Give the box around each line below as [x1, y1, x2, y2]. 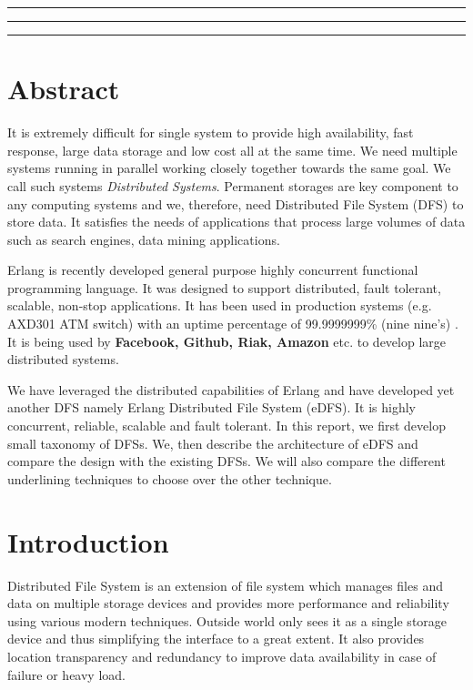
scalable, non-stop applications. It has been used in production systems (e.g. [7, 296, 432, 315]
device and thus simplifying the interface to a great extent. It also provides [7, 629, 425, 648]
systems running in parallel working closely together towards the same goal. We [7, 158, 451, 178]
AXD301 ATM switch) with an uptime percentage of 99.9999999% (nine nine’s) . [7, 314, 458, 333]
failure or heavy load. [7, 665, 126, 684]
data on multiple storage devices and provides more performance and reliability [7, 594, 449, 613]
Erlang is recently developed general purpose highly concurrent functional [7, 260, 418, 279]
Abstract [7, 70, 120, 107]
